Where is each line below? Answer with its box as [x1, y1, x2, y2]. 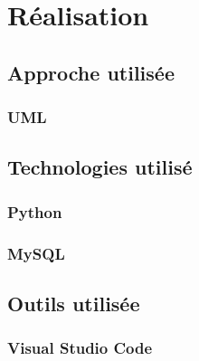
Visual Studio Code [7, 337, 153, 359]
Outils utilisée [7, 289, 140, 317]
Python [7, 200, 62, 223]
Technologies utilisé [7, 153, 193, 181]
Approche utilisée [7, 58, 175, 86]
